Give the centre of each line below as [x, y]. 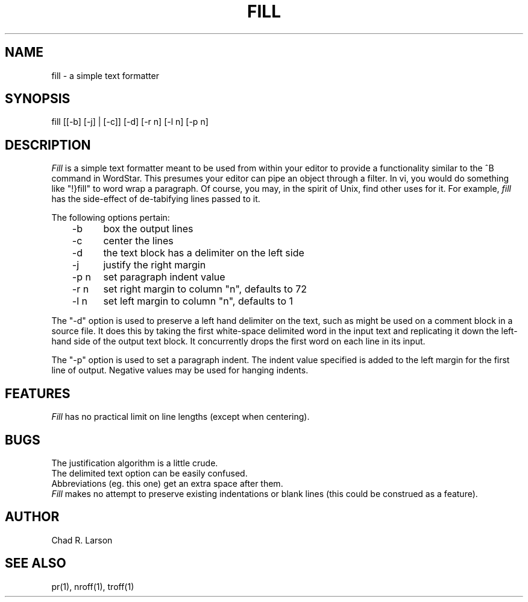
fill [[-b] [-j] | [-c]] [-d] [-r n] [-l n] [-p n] [130, 122]
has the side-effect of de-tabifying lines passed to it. [156, 199]
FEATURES [38, 393]
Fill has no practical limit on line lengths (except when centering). [181, 417]
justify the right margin [155, 265]
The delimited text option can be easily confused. [149, 473]
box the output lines [148, 229]
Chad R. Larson [82, 540]
